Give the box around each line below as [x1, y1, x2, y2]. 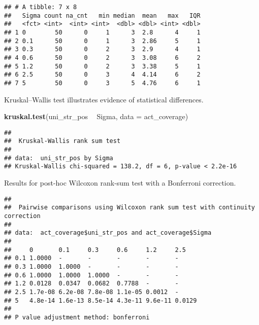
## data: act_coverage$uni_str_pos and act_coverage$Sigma [4, 229, 212, 237]
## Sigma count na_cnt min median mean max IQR [4, 12, 201, 19]
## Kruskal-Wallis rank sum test [4, 137, 121, 145]
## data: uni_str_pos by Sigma [4, 154, 113, 162]
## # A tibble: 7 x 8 [4, 4, 77, 11]
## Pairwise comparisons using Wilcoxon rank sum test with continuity [4, 204, 255, 211]
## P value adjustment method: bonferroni [4, 313, 150, 321]
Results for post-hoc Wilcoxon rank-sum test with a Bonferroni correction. [4, 177, 236, 188]
